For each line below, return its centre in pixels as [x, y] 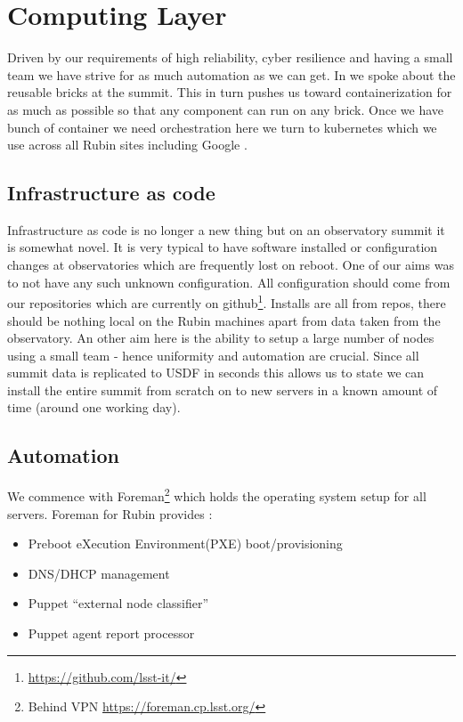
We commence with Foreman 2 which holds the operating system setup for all [217, 495]
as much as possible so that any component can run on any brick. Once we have [226, 109]
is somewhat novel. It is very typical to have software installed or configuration [223, 247]
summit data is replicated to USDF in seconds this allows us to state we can [216, 373]
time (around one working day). [94, 407]
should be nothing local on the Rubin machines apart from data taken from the [224, 320]
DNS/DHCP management [99, 573]
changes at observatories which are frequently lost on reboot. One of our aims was [231, 265]
